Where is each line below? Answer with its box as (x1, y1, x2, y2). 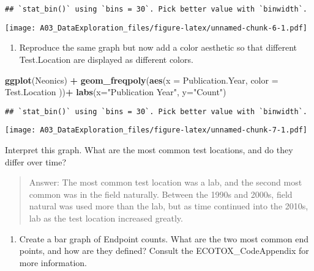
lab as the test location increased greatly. (29, 211, 183, 224)
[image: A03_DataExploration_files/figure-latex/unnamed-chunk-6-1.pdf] (5, 23, 307, 32)
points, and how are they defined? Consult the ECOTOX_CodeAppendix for (19, 244, 309, 257)
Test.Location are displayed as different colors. (19, 52, 193, 65)
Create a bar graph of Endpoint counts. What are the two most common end (19, 232, 309, 245)
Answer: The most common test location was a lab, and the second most (29, 176, 302, 189)
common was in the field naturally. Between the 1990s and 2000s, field (29, 187, 293, 200)
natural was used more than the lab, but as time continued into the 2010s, (29, 200, 308, 212)
